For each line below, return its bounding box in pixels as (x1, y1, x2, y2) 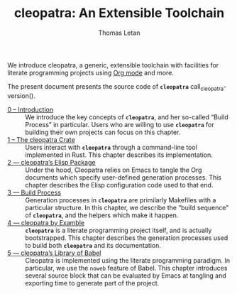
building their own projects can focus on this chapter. (25, 128, 181, 136)
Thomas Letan (98, 28, 140, 37)
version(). (7, 91, 35, 100)
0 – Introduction (7, 105, 54, 114)
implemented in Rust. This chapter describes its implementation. (25, 151, 213, 159)
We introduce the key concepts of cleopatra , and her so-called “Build (25, 112, 228, 121)
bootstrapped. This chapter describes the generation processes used (25, 233, 228, 242)
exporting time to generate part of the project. (25, 278, 160, 287)
